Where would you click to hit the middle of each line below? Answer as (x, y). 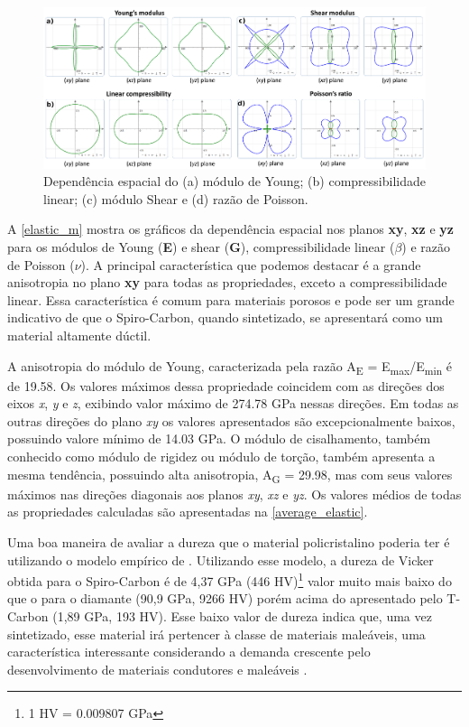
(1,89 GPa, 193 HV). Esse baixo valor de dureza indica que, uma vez (242, 616)
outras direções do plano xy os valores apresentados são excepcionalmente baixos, (231, 420)
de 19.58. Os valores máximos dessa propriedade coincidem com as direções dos (226, 385)
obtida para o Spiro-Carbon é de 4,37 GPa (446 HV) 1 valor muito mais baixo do (230, 579)
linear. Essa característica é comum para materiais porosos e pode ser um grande (231, 299)
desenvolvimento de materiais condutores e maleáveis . (157, 669)
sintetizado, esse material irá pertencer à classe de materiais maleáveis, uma (216, 634)
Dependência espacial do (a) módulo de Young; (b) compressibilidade (234, 181)
